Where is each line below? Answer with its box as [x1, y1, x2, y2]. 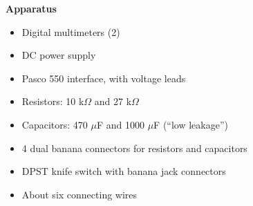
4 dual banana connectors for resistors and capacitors [21, 140, 247, 155]
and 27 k [94, 94, 132, 109]
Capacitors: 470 [21, 117, 88, 131]
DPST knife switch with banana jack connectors [21, 164, 226, 178]
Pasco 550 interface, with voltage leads [21, 71, 186, 85]
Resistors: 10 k [21, 94, 84, 109]
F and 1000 [96, 117, 144, 131]
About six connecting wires [21, 187, 138, 201]
